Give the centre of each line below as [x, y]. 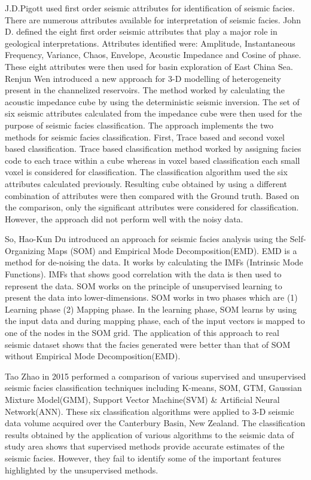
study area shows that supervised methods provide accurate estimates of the [145, 446]
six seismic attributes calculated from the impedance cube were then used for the [153, 113]
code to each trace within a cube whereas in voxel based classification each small [153, 160]
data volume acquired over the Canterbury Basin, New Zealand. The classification [155, 423]
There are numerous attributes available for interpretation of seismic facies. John [153, 19]
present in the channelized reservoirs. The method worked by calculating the [145, 90]
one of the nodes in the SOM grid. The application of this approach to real [142, 333]
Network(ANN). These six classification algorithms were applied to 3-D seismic [150, 411]
